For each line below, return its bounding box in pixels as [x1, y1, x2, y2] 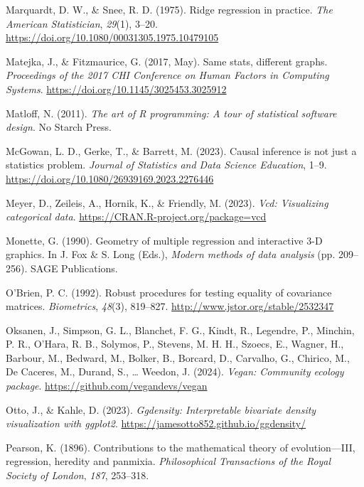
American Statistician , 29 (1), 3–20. [6, 16, 158, 31]
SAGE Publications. [30, 260, 118, 275]
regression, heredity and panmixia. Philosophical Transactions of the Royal [6, 454, 331, 469]
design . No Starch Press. [6, 119, 112, 134]
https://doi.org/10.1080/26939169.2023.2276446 [6, 171, 214, 186]
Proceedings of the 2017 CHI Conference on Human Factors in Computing [6, 68, 329, 82]
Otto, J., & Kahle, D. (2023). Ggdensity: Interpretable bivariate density [6, 402, 316, 417]
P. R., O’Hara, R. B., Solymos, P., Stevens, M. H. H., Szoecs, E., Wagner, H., [6, 336, 344, 351]
